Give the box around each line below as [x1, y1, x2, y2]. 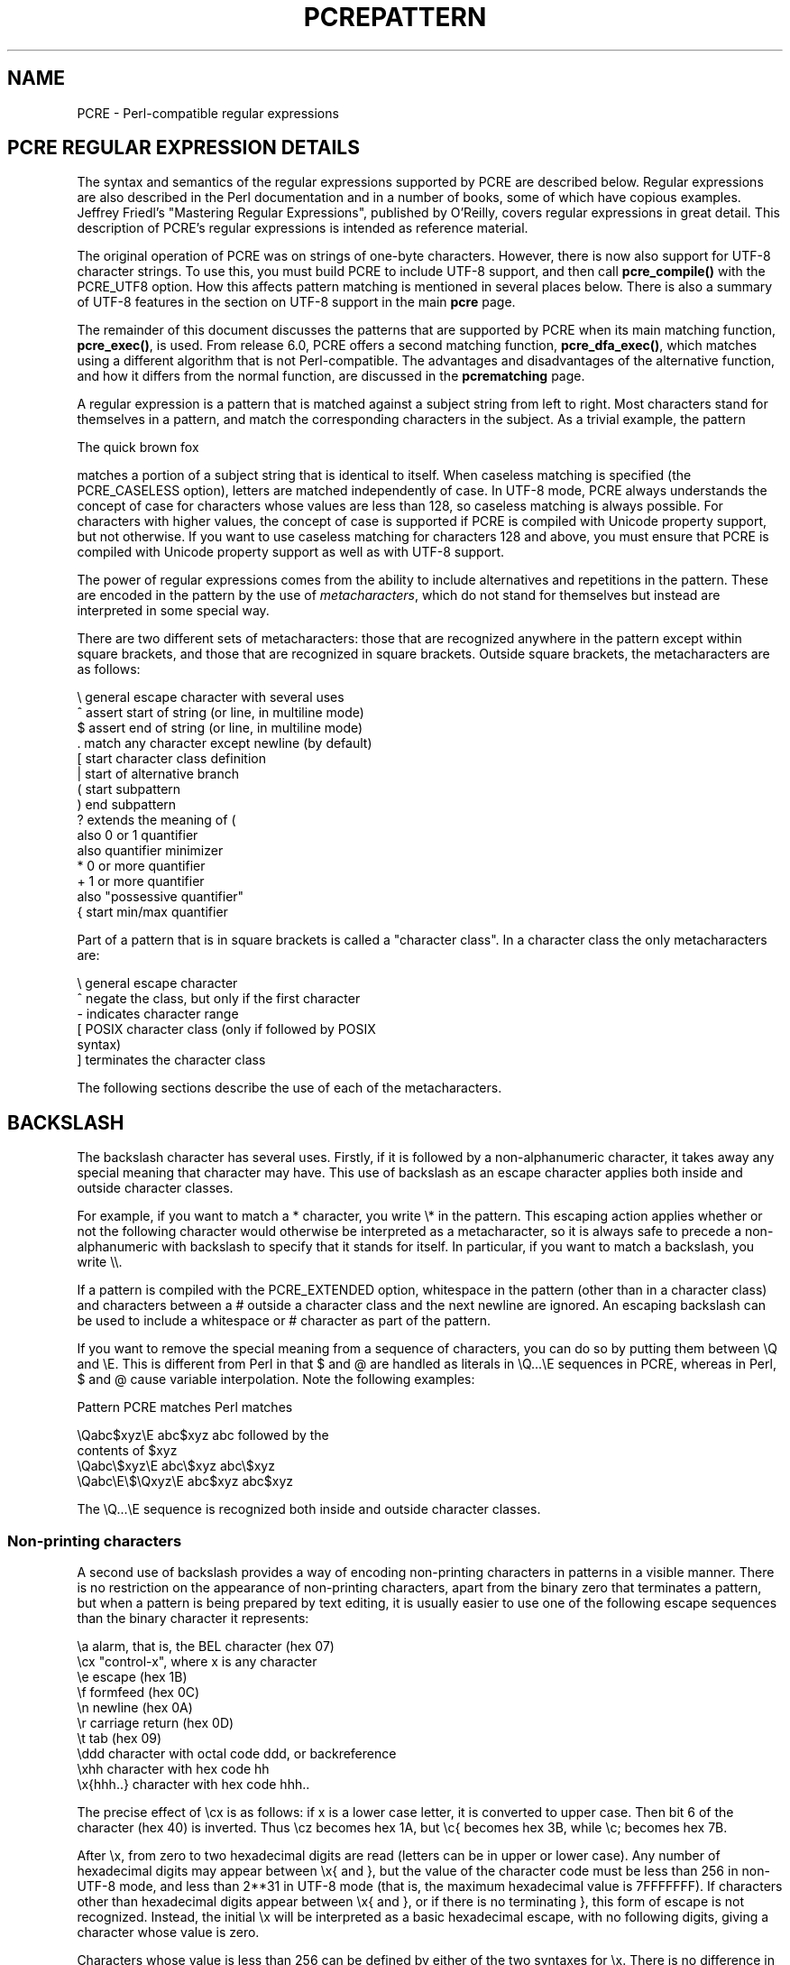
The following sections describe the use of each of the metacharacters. [77, 1080, 502, 1096]
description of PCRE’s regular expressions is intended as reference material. [77, 220, 528, 236]
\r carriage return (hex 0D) [77, 1715, 234, 1731]
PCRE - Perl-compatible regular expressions [77, 105, 339, 121]
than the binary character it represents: [77, 1610, 309, 1627]
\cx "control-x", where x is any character [77, 1654, 317, 1670]
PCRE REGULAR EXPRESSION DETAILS [7, 136, 360, 160]
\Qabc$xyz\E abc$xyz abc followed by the [77, 1427, 329, 1444]
